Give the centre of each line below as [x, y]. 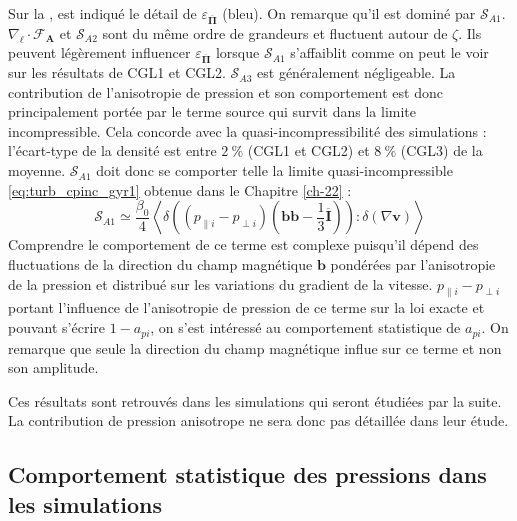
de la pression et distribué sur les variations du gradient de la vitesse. [220, 283]
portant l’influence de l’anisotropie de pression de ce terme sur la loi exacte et [246, 307]
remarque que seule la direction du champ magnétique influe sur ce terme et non [255, 347]
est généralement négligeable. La [356, 72]
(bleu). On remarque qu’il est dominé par [349, 13]
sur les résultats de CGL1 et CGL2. [117, 72]
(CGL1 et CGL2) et [308, 150]
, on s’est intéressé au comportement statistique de [305, 327]
